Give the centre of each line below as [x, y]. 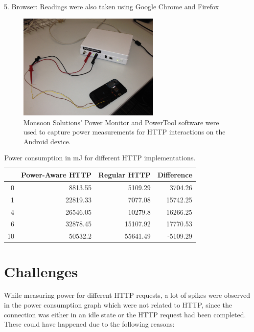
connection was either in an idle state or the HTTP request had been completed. [125, 314]
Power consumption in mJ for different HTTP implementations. [100, 158]
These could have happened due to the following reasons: [89, 324]
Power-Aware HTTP [56, 174]
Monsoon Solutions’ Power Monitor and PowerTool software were [121, 122]
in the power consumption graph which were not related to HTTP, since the [118, 305]
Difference [175, 174]
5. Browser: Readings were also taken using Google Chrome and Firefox [112, 6]
